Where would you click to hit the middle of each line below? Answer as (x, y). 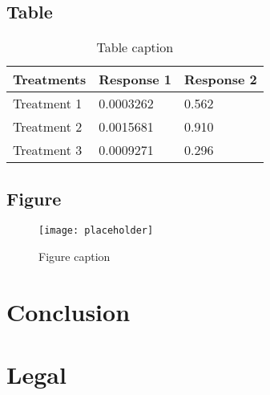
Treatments (50, 79)
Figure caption (75, 257)
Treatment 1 (48, 104)
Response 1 (135, 79)
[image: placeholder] (96, 231)
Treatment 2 (48, 127)
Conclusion (69, 311)
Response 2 (220, 79)
